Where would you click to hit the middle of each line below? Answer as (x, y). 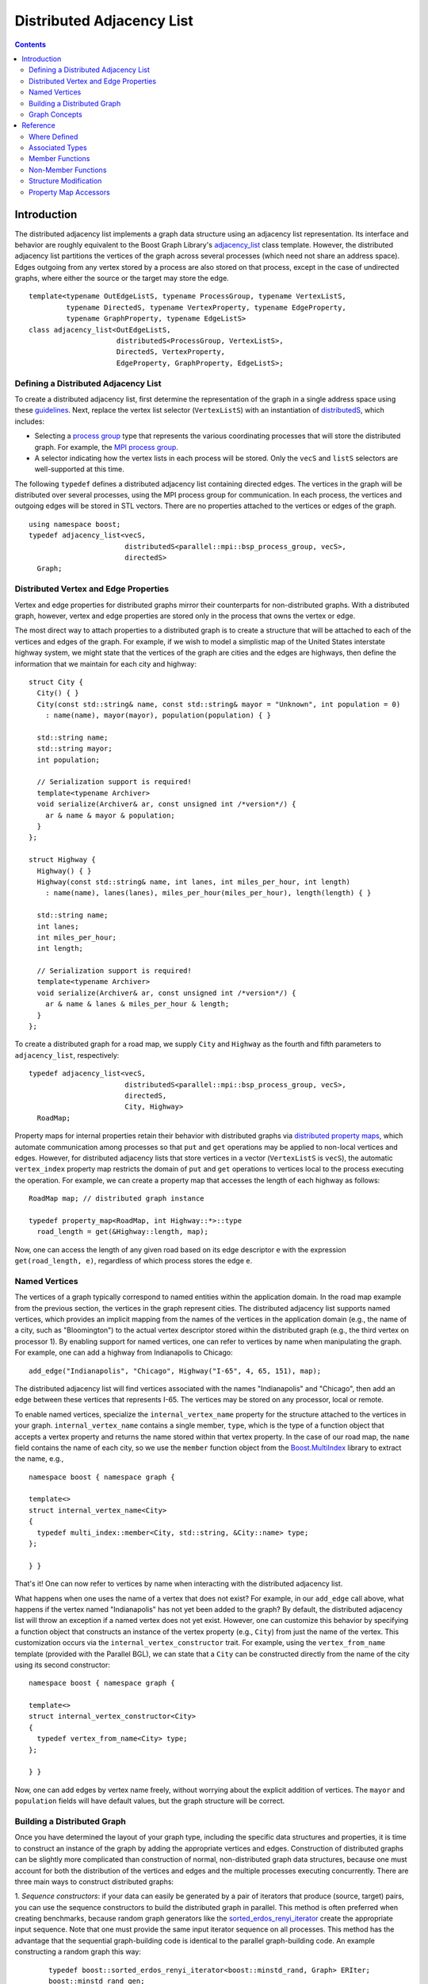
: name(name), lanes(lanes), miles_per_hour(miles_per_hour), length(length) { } (208, 893)
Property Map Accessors (69, 192)
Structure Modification (65, 181)
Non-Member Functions (68, 170)
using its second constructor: (63, 1665)
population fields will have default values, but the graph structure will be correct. (150, 1801)
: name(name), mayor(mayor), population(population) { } (158, 715)
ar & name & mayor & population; (110, 815)
